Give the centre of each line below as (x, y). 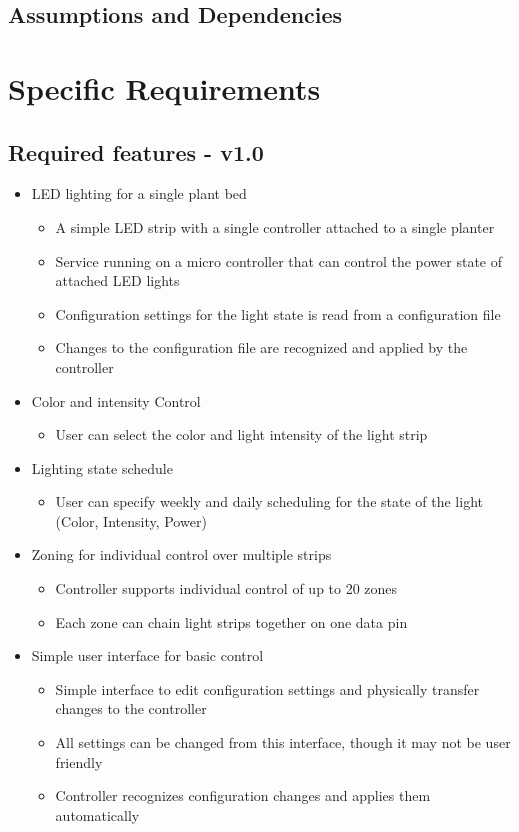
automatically (97, 814)
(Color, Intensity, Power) (131, 520)
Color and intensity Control (116, 400)
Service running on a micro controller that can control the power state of (278, 260)
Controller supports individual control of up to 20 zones (226, 588)
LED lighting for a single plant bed (139, 193)
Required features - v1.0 (136, 151)
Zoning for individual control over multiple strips (181, 554)
